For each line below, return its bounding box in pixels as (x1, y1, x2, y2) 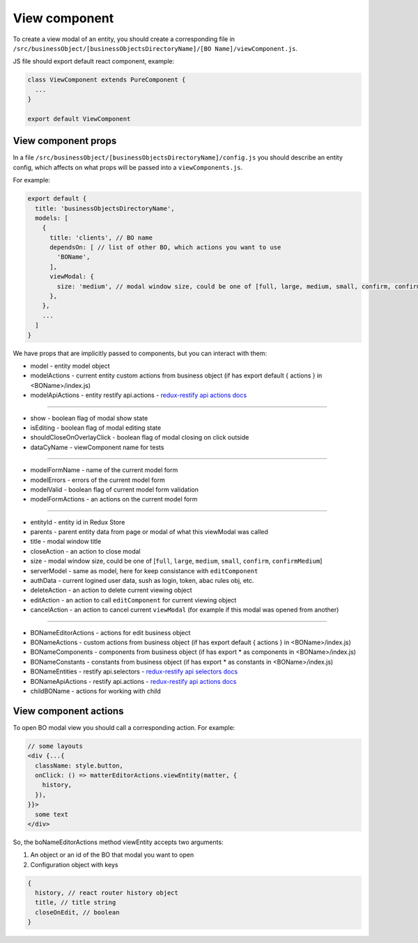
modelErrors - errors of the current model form (30, 476, 165, 484)
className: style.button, (35, 761, 123, 770)
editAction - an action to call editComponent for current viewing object (30, 595, 237, 604)
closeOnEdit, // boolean (35, 908, 120, 916)
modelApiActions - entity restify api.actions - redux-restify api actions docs (30, 391, 247, 400)
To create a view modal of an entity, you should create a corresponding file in (13, 35, 235, 43)
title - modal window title (30, 537, 102, 546)
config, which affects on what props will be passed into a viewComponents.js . (13, 163, 243, 171)
